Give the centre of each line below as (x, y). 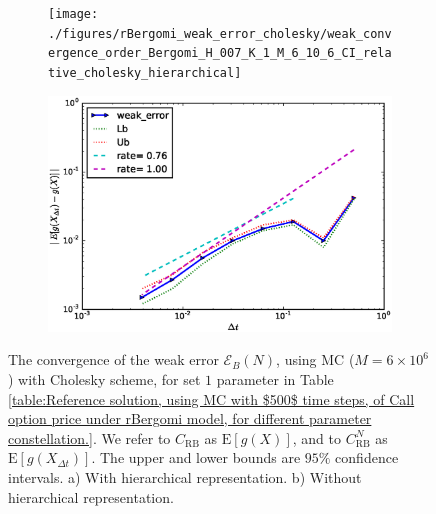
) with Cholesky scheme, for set (104, 378)
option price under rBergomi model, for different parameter (190, 418)
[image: (73, 14)
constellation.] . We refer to (89, 437)
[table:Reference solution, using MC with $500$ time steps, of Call (211, 398)
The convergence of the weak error (113, 359)
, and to (316, 437)
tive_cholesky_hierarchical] (145, 72)
